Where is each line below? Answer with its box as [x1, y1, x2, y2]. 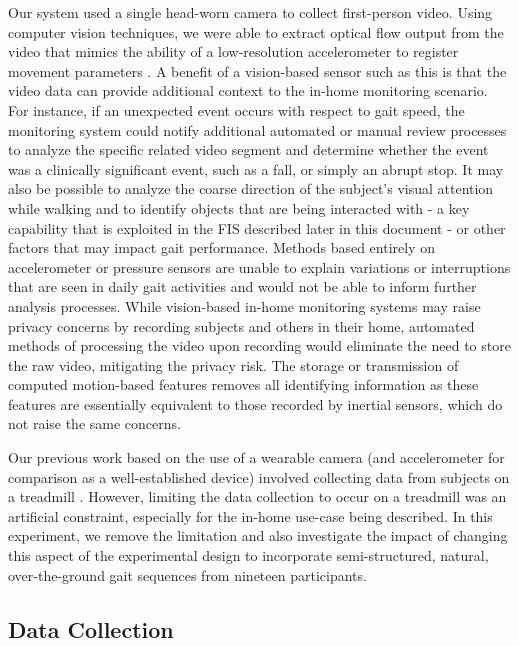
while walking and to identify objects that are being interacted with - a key [8, 197, 470, 218]
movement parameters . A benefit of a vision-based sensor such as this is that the [8, 60, 507, 81]
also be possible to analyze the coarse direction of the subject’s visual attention [8, 178, 494, 199]
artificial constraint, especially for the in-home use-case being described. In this [8, 505, 493, 526]
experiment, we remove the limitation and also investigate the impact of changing [8, 525, 508, 546]
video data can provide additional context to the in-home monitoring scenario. [8, 80, 488, 101]
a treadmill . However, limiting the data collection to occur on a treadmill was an [8, 486, 507, 507]
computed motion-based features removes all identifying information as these [8, 374, 479, 395]
